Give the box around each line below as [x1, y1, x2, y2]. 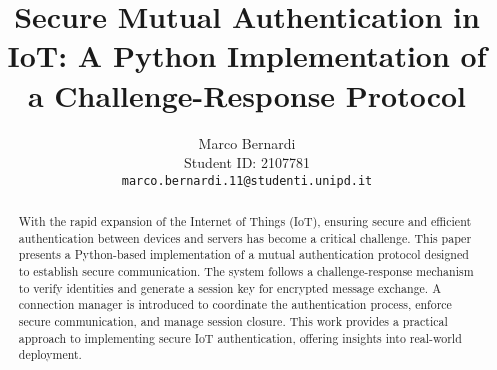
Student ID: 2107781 [184, 152, 310, 173]
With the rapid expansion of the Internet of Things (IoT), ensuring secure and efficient [18, 213, 472, 230]
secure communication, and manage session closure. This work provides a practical [18, 313, 448, 330]
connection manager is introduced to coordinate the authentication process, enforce [18, 296, 452, 313]
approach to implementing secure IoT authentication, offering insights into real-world [18, 329, 462, 346]
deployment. [18, 346, 82, 363]
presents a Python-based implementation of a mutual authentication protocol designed [18, 246, 469, 263]
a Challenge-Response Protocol [27, 74, 467, 115]
